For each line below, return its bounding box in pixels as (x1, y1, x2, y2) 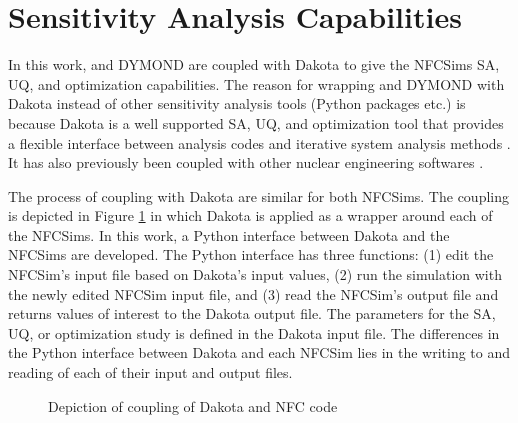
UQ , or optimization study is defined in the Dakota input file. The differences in (8, 322, 500, 343)
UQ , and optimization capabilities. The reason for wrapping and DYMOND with (8, 73, 505, 94)
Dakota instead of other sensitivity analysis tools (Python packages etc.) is (8, 93, 466, 114)
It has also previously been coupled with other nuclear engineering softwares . (8, 152, 484, 173)
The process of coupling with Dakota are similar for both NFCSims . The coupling (8, 185, 509, 206)
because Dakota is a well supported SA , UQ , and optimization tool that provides (8, 112, 504, 133)
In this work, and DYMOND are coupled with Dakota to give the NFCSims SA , (8, 54, 500, 75)
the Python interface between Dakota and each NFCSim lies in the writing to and (8, 342, 511, 363)
